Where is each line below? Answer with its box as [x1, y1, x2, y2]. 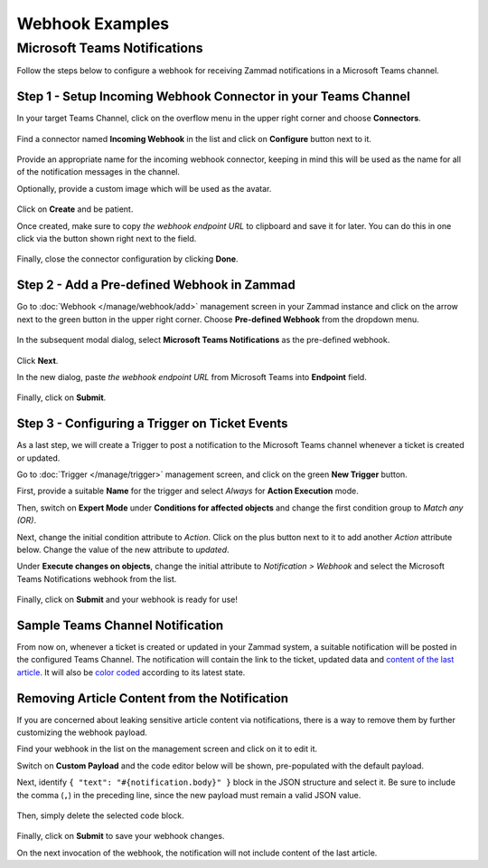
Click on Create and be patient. [16, 204, 134, 215]
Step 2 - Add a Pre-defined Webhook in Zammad [16, 277, 296, 293]
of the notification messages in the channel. [16, 167, 181, 177]
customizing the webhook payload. [16, 727, 148, 738]
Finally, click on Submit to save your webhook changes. [16, 831, 225, 842]
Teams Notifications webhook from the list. [16, 573, 177, 584]
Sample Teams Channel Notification [16, 617, 224, 633]
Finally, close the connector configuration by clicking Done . [16, 253, 239, 264]
